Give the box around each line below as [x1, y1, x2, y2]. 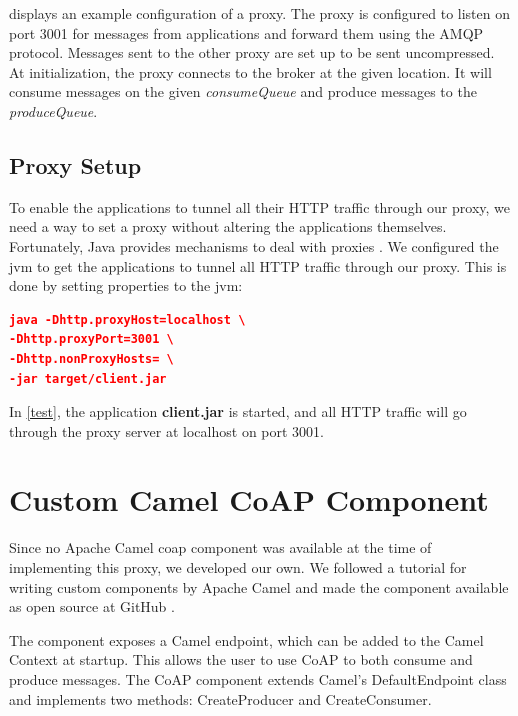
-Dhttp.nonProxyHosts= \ [9, 351, 174, 366]
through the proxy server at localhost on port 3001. [9, 420, 324, 441]
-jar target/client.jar [9, 371, 167, 386]
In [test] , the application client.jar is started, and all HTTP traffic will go [9, 401, 467, 422]
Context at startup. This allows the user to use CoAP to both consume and [9, 649, 473, 670]
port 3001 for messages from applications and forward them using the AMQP [9, 22, 484, 43]
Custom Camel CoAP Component [9, 479, 489, 520]
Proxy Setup [9, 149, 142, 180]
